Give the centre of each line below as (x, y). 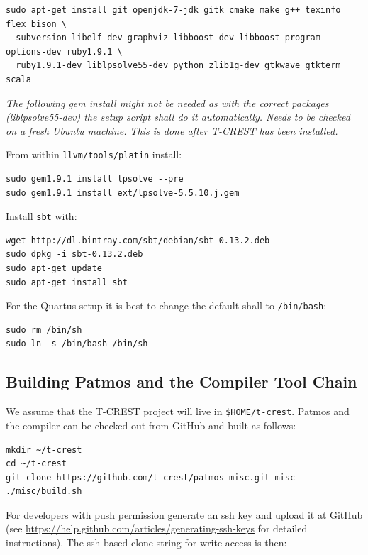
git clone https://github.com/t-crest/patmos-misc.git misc (151, 477)
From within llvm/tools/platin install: (94, 154)
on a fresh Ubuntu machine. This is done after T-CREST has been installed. (172, 130)
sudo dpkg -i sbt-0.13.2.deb (74, 254)
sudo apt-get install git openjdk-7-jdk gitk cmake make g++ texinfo (173, 10)
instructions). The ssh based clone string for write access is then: (146, 543)
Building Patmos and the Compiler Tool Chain (182, 381)
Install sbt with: (41, 216)
